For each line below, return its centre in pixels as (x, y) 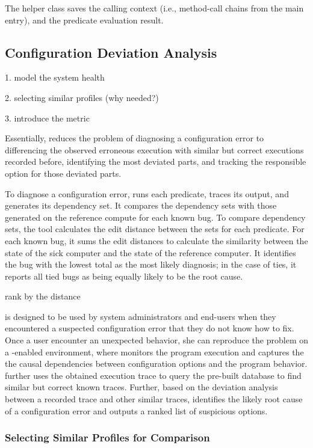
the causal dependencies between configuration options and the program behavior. (156, 364)
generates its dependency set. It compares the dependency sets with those (141, 205)
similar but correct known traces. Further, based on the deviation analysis (141, 387)
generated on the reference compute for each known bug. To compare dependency (155, 217)
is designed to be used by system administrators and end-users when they (141, 316)
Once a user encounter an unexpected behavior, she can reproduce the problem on (156, 340)
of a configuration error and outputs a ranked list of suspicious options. (136, 410)
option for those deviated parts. (63, 173)
